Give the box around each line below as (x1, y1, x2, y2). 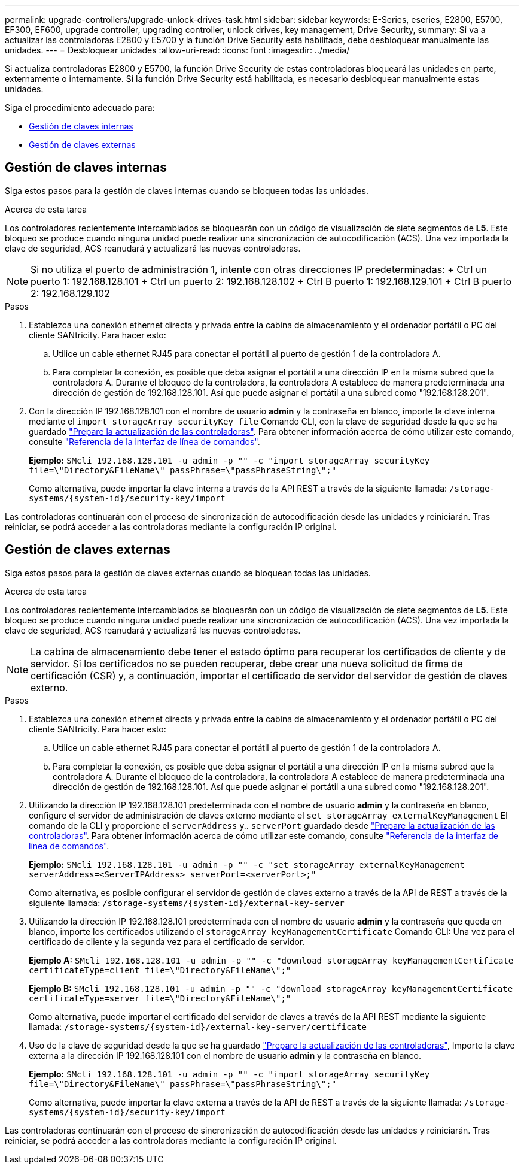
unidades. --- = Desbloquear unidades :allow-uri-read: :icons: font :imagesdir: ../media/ (5, 45, 350, 55)
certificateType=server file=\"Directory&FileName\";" (29, 993, 291, 1003)
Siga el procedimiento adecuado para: (5, 102, 155, 113)
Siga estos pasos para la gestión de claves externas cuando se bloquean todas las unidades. (5, 567, 371, 578)
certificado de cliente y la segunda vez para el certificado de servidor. (29, 936, 305, 947)
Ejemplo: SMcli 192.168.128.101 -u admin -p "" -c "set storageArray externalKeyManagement (29, 859, 465, 870)
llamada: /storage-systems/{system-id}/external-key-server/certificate (29, 1021, 367, 1032)
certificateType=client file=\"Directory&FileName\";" (29, 965, 291, 975)
